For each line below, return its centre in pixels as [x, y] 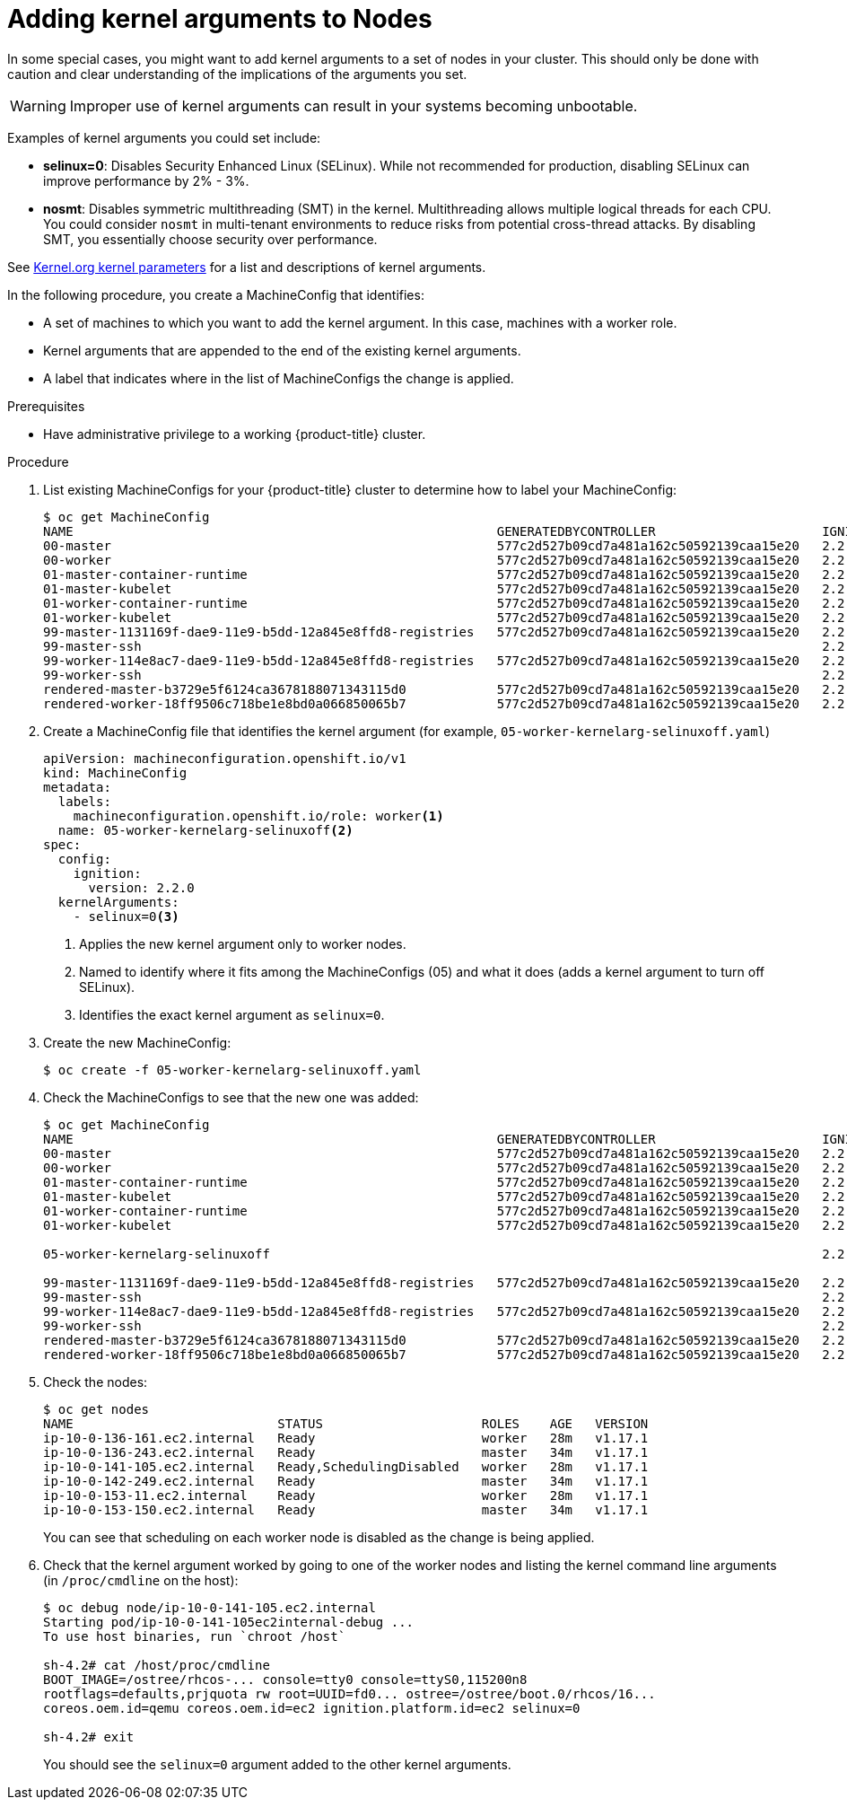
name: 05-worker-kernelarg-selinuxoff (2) [205, 830]
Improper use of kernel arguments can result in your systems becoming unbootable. [354, 105]
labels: [84, 801]
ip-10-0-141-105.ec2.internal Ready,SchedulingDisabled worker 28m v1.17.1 [346, 1466]
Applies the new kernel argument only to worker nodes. [243, 943]
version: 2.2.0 [141, 887]
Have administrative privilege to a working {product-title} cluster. [235, 434]
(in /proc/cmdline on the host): [141, 1580]
